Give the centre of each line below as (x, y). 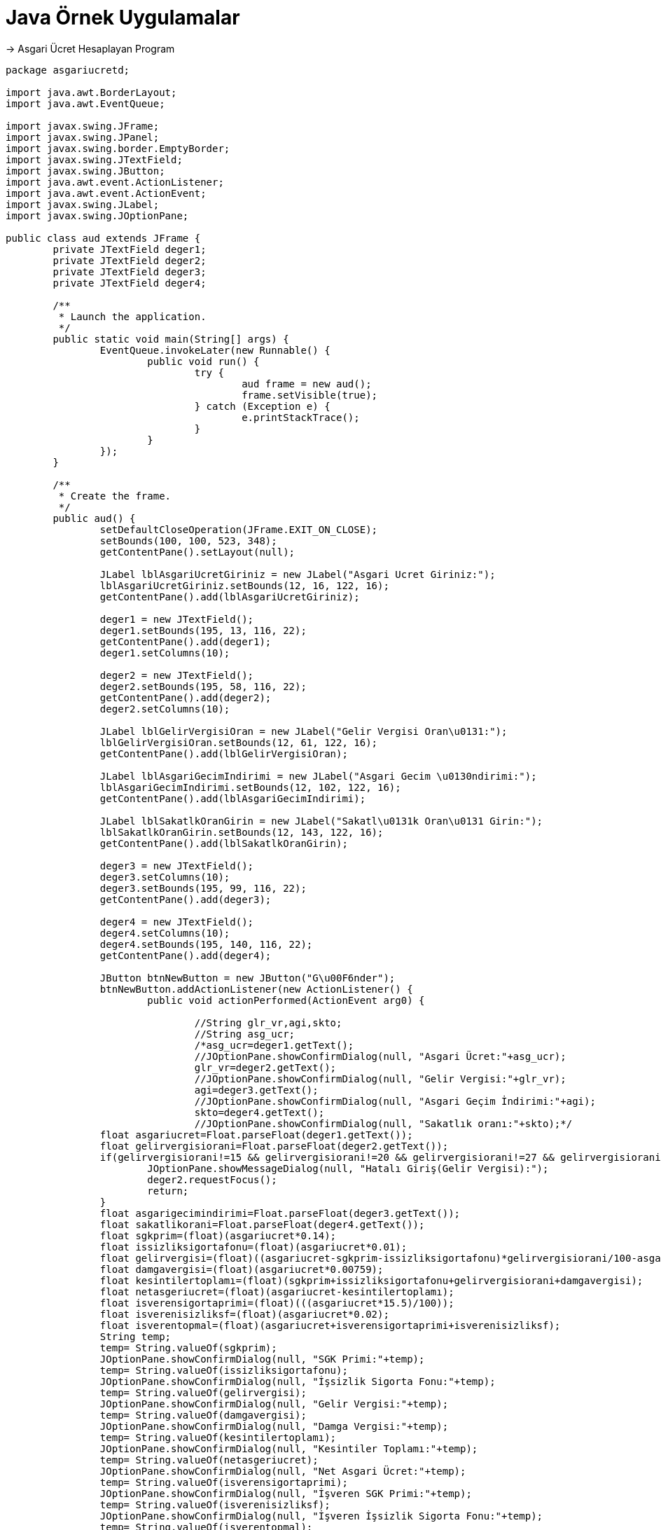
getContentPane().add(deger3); (186, 899)
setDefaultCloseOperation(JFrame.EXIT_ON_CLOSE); (239, 529)
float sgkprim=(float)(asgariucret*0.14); (218, 1235)
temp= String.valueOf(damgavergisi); (203, 1415)
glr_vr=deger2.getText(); (265, 1067)
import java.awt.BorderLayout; (91, 92)
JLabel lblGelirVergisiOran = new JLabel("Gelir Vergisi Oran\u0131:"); (304, 731)
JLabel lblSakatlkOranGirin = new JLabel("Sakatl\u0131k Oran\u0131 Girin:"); (321, 821)
